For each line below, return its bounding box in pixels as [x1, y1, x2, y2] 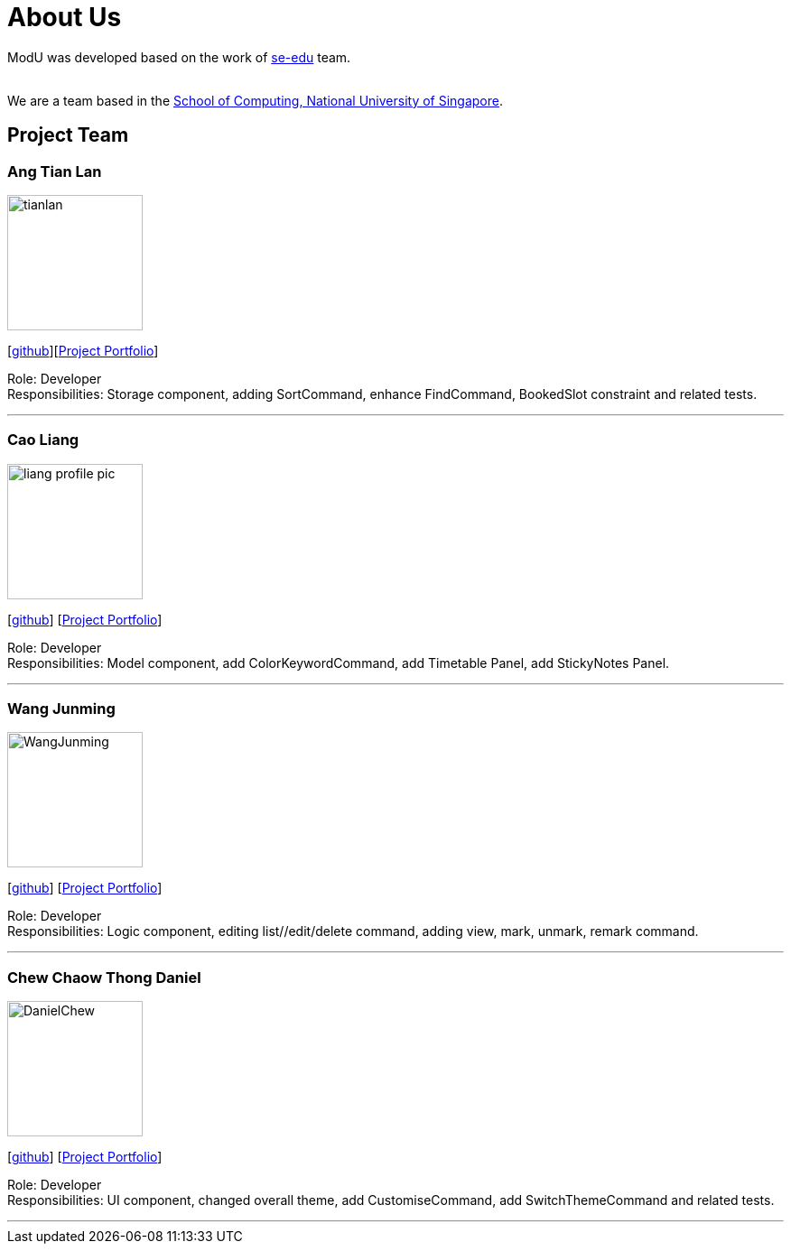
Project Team [7, 124, 129, 147]
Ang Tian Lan [7, 162, 102, 181]
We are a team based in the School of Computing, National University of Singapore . [7, 92, 504, 108]
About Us [7, 2, 122, 32]
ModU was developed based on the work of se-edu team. [7, 49, 351, 65]
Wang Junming [7, 700, 116, 718]
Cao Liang [7, 431, 79, 449]
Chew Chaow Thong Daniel [7, 968, 201, 987]
